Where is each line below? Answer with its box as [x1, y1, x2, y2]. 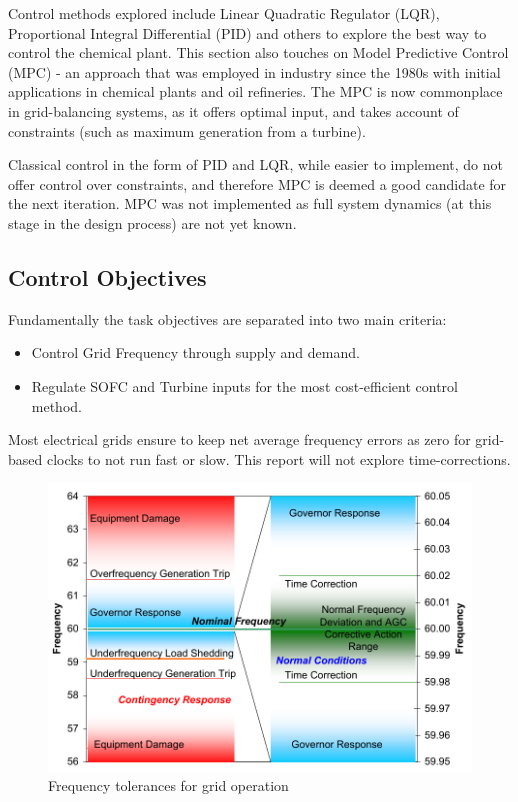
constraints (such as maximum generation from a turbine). [8, 120, 366, 141]
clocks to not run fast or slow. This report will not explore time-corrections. [46, 448, 511, 469]
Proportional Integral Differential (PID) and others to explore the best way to [8, 22, 487, 43]
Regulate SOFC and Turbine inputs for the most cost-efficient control [31, 375, 458, 396]
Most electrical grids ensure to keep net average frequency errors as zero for [8, 429, 471, 450]
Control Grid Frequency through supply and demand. [31, 342, 360, 363]
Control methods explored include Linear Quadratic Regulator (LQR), [8, 3, 440, 23]
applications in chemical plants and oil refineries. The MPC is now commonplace [8, 81, 503, 102]
